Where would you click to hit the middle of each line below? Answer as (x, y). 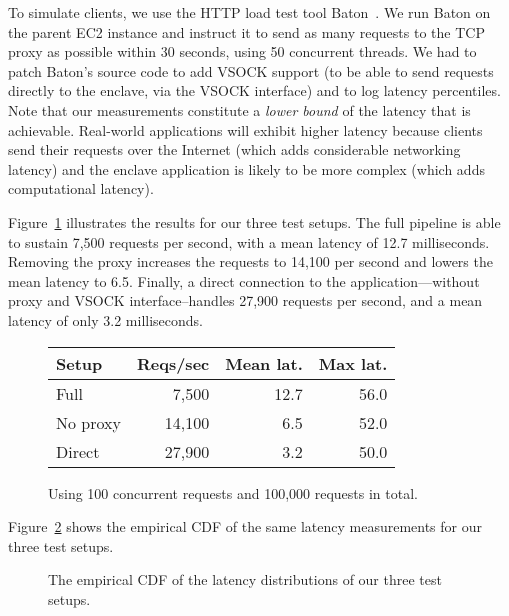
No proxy (88, 422)
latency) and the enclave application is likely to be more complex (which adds (246, 168)
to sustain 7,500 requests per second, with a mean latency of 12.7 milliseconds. (249, 241)
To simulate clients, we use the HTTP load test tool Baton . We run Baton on (249, 12)
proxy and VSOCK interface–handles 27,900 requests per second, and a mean (245, 300)
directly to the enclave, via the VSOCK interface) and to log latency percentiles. (254, 90)
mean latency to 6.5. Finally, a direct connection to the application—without (244, 280)
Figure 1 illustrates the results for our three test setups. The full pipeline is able (254, 221)
